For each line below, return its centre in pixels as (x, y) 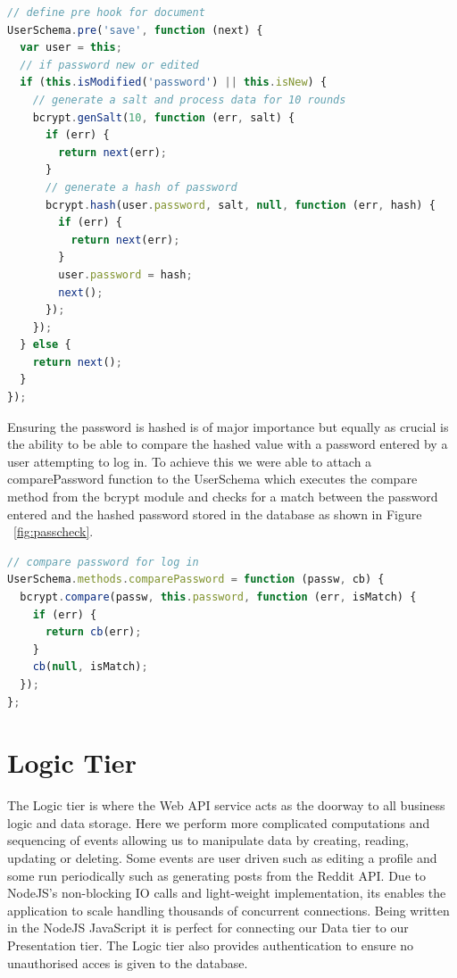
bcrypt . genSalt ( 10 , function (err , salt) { (164, 117)
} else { (46, 345)
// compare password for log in (103, 562)
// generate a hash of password (141, 187)
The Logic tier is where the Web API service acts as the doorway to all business (226, 805)
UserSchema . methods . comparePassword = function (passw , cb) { (196, 580)
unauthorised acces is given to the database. (128, 962)
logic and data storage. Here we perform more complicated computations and (219, 822)
